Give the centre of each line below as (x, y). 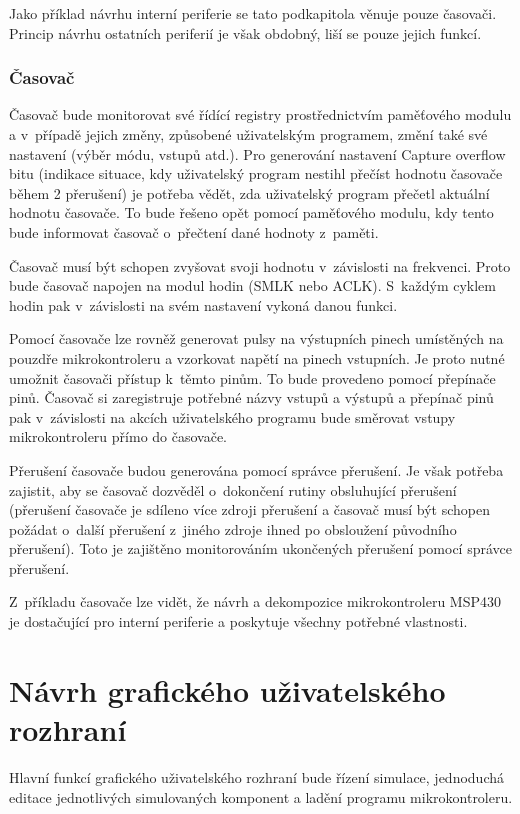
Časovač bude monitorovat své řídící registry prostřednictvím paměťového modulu (260, 114)
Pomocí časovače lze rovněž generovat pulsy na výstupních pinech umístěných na (256, 338)
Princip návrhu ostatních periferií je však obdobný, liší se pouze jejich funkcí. (245, 32)
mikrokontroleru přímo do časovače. (118, 436)
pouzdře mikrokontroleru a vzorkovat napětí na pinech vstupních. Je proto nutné (257, 357)
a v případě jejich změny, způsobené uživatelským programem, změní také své (248, 134)
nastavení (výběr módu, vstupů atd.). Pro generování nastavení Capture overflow (257, 153)
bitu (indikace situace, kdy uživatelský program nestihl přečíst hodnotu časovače (256, 173)
